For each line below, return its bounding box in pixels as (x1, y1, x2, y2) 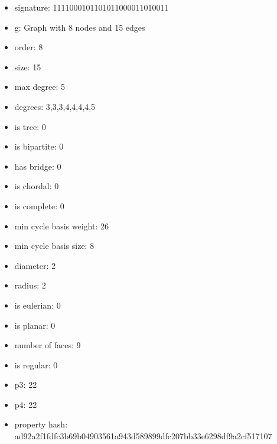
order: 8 (14, 41, 43, 53)
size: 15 (14, 60, 41, 73)
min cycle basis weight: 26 (14, 219, 109, 232)
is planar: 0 (14, 319, 56, 331)
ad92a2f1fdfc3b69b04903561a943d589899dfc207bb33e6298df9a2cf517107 (14, 430, 272, 442)
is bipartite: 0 (14, 140, 64, 153)
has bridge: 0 (14, 160, 61, 172)
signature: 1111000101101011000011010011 (14, 1, 169, 13)
